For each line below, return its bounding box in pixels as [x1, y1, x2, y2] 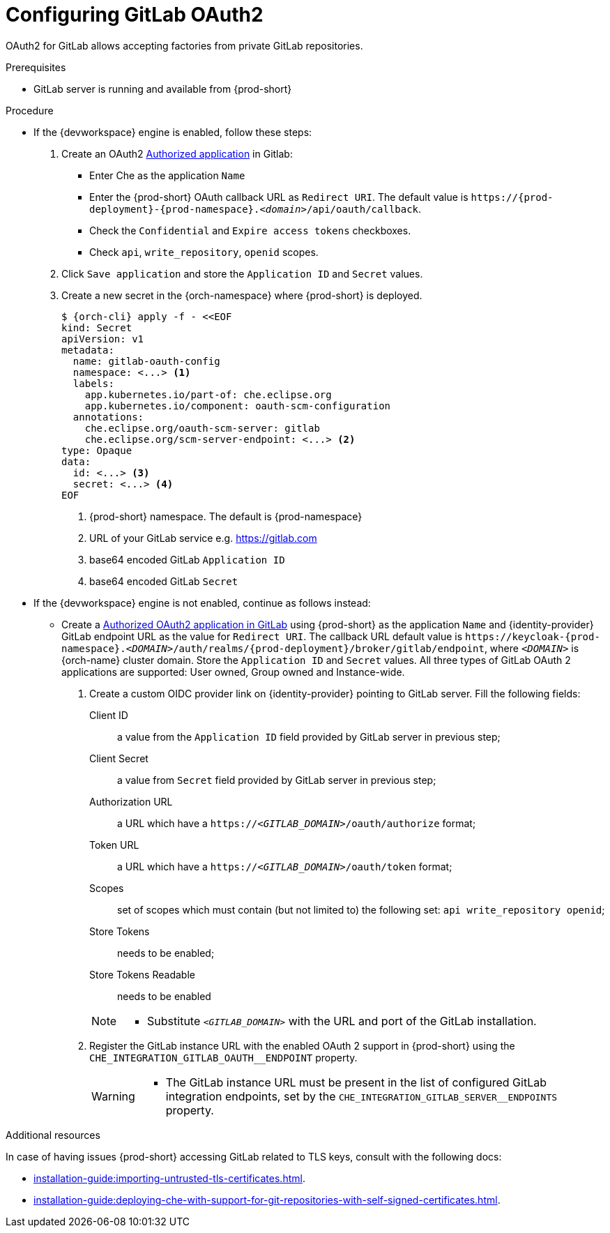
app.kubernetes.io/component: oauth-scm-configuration [84, 400, 391, 411]
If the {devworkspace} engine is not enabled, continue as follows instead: [33, 596, 371, 609]
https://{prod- [471, 191, 554, 203]
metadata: [61, 344, 114, 356]
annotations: [73, 411, 144, 423]
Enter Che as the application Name [89, 169, 245, 181]
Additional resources [6, 1128, 100, 1141]
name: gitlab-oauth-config [73, 355, 220, 367]
